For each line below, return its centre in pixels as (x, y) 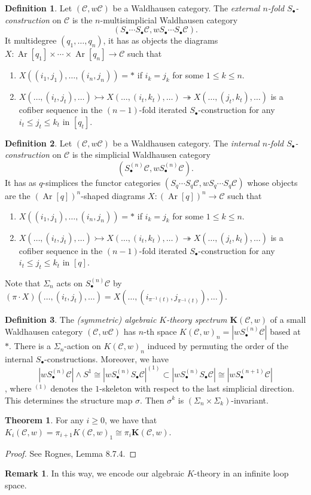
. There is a (30, 346)
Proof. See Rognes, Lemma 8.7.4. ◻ (71, 453)
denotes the (71, 388)
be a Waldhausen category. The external (186, 8)
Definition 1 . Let (39, 8)
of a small (288, 319)
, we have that (131, 420)
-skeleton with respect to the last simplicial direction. (197, 388)
